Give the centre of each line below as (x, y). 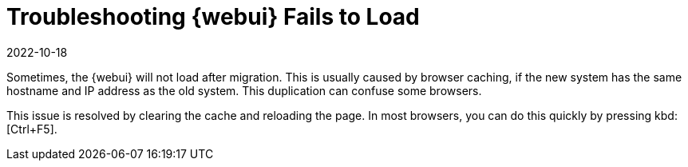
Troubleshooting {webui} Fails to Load (213, 17)
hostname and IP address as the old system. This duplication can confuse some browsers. (244, 90)
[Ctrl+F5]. (32, 129)
